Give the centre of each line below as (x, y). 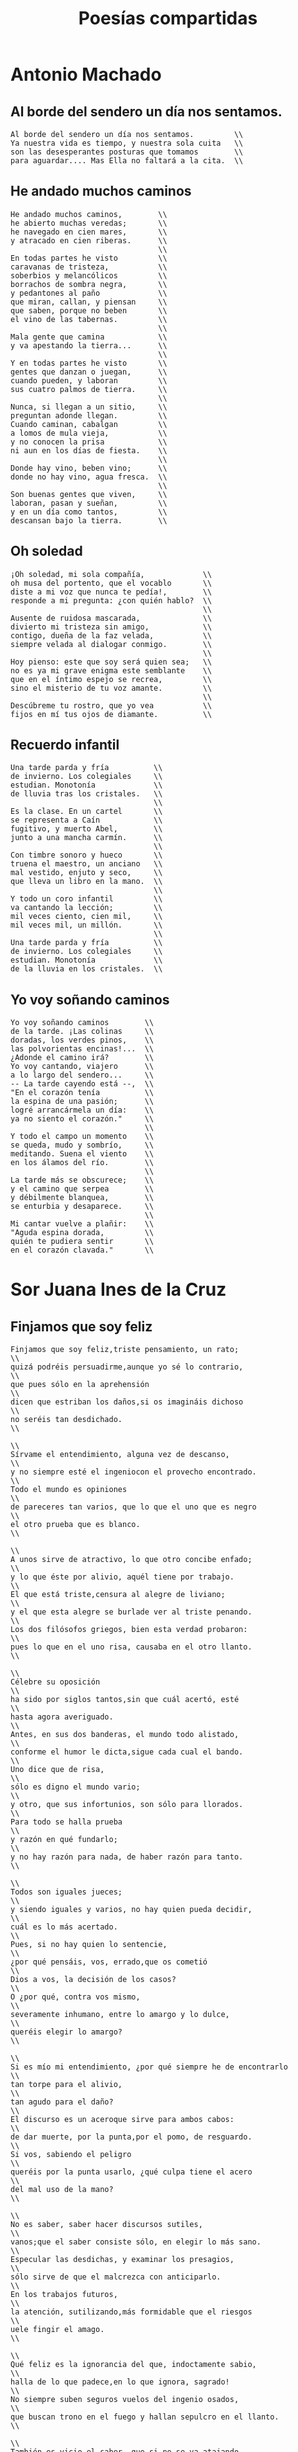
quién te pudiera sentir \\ (82, 1242)
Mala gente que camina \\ (89, 337)
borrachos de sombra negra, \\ (89, 284)
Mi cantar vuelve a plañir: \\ (82, 1224)
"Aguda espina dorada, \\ (82, 1233)
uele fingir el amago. (57, 2330)
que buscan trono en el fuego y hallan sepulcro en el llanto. (145, 2417)
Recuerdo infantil (65, 745)
